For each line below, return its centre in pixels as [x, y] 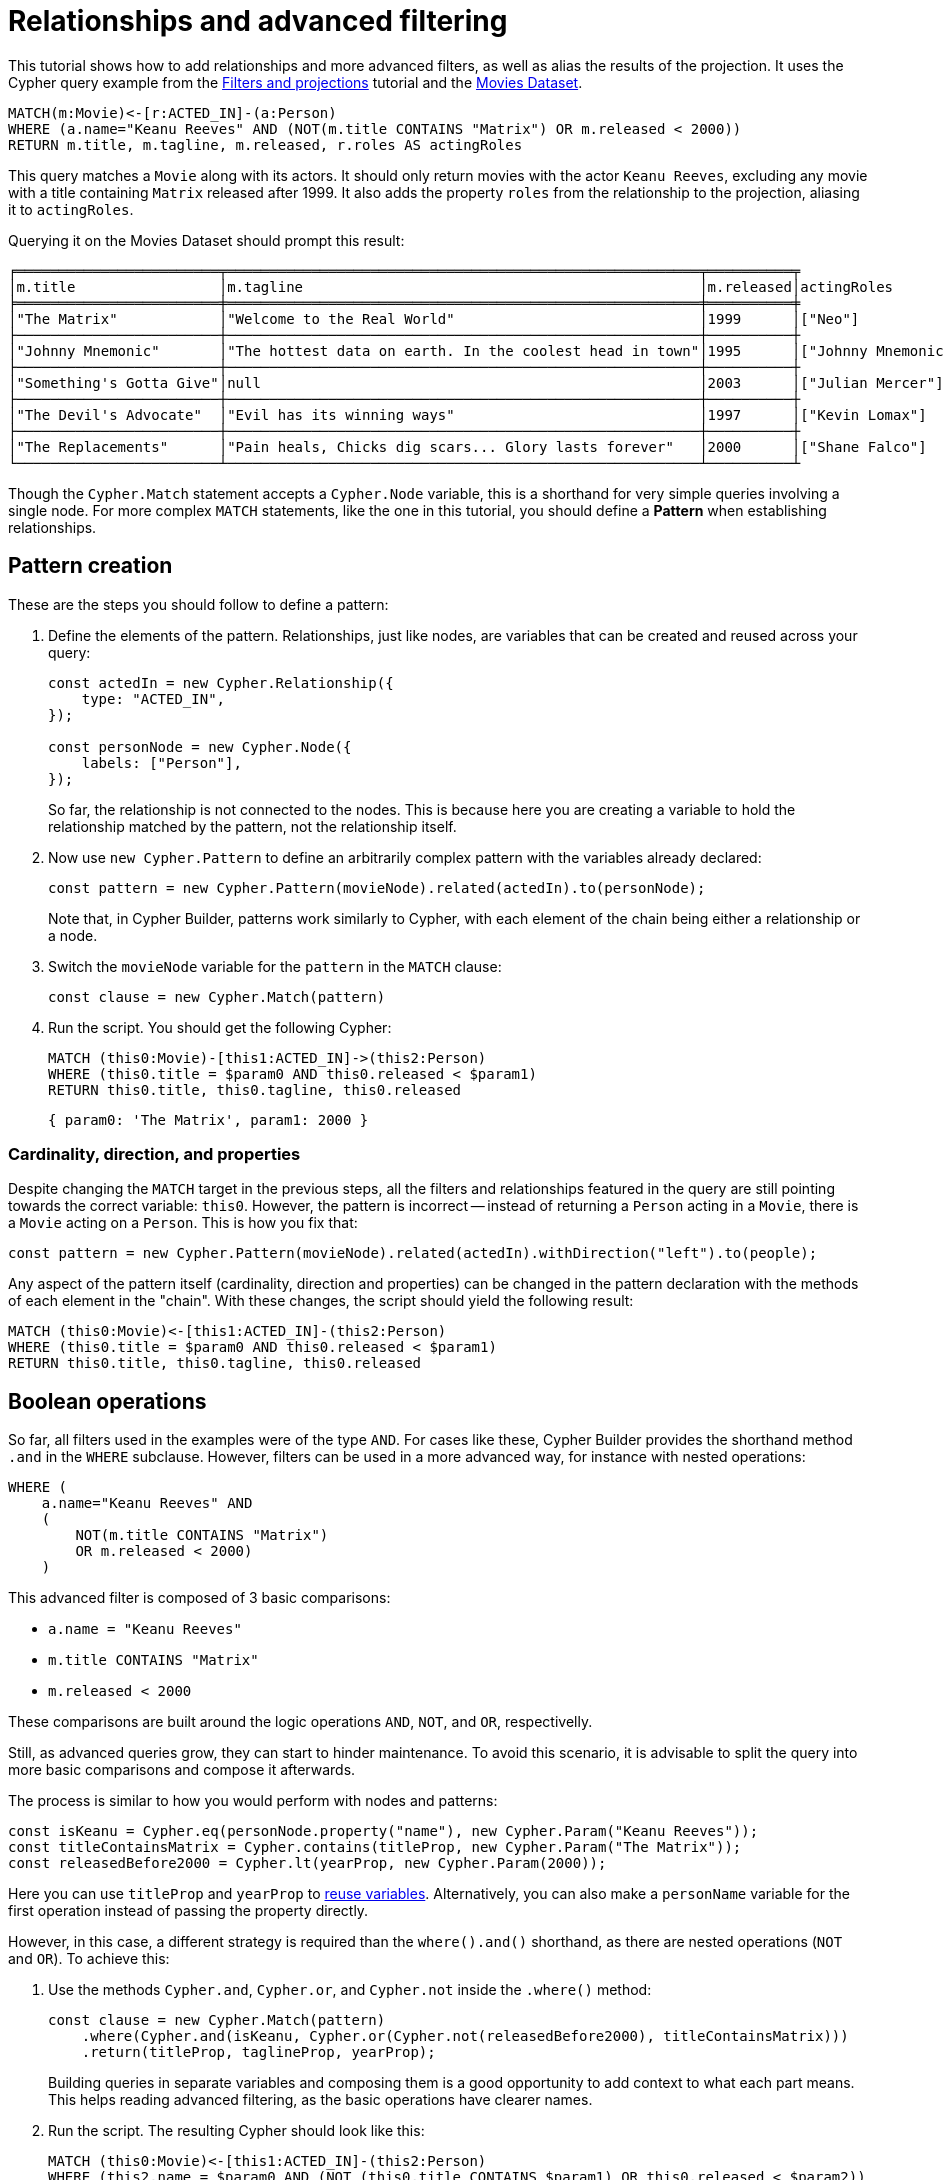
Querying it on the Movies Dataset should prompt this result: [206, 240]
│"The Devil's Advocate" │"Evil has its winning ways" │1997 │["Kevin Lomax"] [467, 414]
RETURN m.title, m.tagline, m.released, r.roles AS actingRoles [265, 144]
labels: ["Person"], [161, 762]
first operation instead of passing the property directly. [188, 1911]
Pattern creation [90, 566]
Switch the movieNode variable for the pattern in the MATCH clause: [275, 966]
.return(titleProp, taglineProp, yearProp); [258, 2052]
